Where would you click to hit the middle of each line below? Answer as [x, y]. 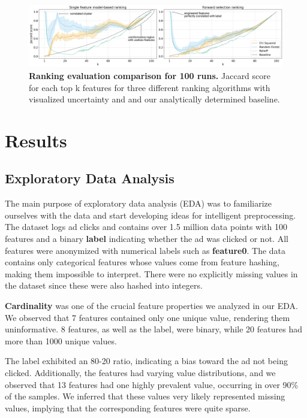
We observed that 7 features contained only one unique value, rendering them [148, 317]
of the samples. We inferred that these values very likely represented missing [145, 396]
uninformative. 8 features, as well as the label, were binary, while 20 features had [153, 329]
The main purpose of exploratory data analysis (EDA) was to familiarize [138, 203]
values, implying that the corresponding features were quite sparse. [128, 408]
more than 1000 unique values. [61, 340]
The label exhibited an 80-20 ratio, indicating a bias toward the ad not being [146, 361]
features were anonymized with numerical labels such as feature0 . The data [145, 250]
